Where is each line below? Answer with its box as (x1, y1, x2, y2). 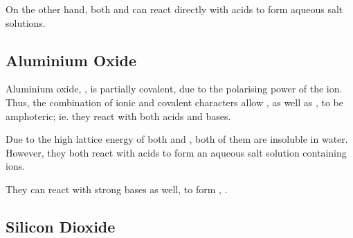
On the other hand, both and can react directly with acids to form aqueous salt (6, 2, 343, 16)
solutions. (6, 15, 46, 30)
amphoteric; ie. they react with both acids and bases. (6, 108, 231, 123)
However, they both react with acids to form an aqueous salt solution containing (6, 145, 347, 159)
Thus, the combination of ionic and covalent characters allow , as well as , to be (6, 95, 343, 109)
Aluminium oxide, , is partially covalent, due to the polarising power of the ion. (6, 81, 343, 96)
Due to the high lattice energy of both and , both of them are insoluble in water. (6, 132, 348, 146)
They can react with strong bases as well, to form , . (6, 181, 228, 196)
